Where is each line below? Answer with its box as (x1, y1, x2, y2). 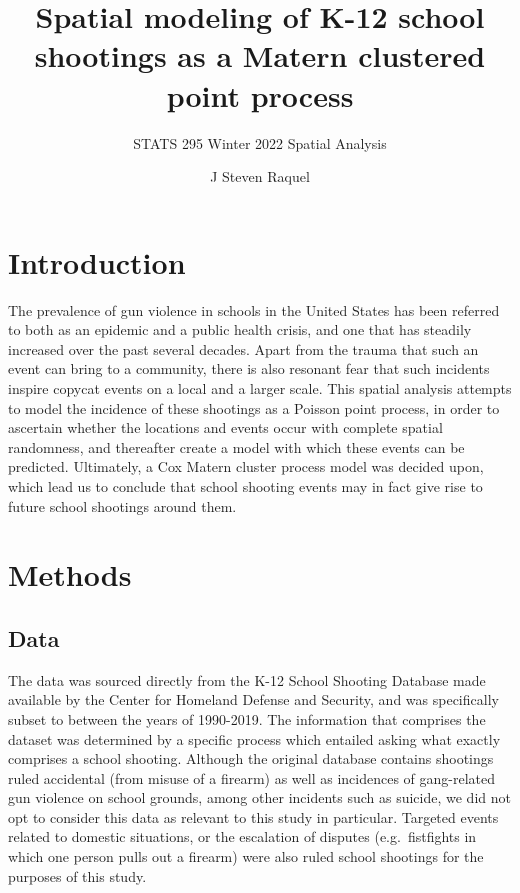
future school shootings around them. (8, 495, 237, 516)
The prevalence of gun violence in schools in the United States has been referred (8, 299, 500, 320)
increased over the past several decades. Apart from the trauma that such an (8, 338, 479, 359)
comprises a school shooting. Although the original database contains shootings (8, 748, 494, 769)
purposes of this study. (8, 865, 147, 886)
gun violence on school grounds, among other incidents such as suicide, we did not (8, 787, 511, 808)
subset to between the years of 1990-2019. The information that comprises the (8, 708, 486, 729)
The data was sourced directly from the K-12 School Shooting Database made (8, 669, 486, 690)
